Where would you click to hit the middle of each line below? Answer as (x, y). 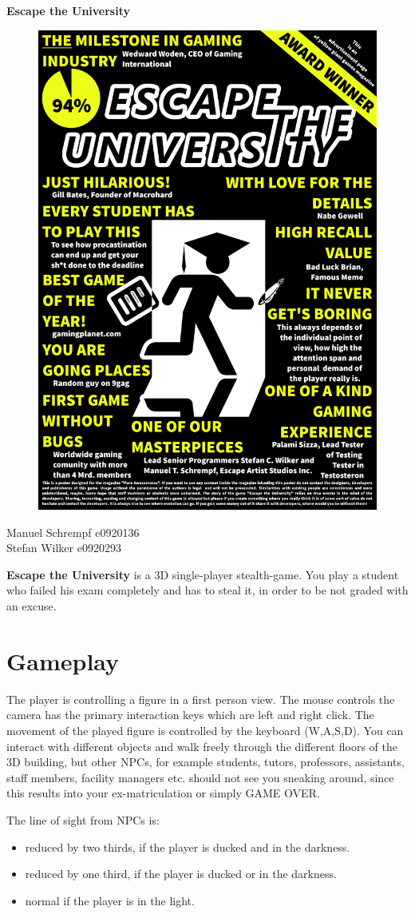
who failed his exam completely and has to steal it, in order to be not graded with (207, 590)
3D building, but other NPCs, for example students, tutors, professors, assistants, (206, 762)
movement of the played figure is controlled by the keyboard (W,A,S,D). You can (205, 730)
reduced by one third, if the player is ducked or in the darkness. (181, 874)
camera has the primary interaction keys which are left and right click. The (190, 715)
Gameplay (63, 660)
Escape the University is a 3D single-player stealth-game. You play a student (203, 574)
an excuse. (32, 606)
